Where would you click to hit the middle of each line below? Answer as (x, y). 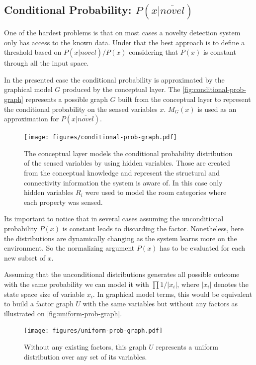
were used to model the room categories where (156, 192)
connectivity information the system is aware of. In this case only (123, 182)
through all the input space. (46, 63)
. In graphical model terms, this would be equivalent (172, 294)
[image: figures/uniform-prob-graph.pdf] (93, 331)
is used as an (217, 109)
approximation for (32, 119)
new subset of (25, 257)
